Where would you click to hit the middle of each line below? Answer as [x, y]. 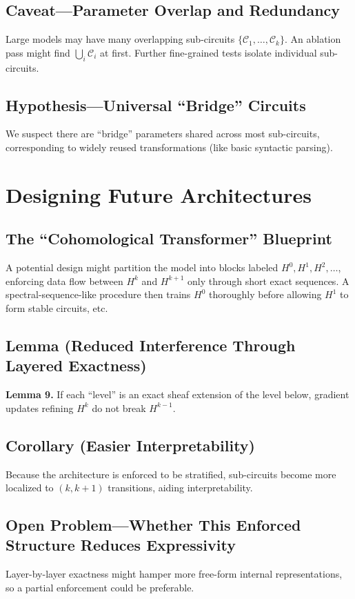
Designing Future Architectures [159, 194]
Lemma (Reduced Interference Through [151, 345]
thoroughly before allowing [265, 294]
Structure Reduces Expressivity [121, 545]
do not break [119, 407]
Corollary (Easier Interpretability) [130, 445]
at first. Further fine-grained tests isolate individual [209, 52]
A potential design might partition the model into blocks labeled [142, 267]
